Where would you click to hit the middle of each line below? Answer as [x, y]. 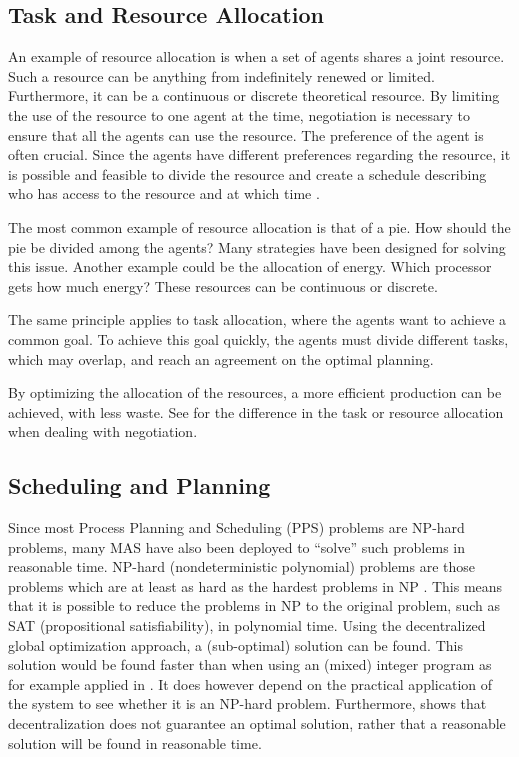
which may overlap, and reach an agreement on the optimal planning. [221, 358]
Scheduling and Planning [139, 485]
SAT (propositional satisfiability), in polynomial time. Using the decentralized [247, 625]
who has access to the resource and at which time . [164, 193]
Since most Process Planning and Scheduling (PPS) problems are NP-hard [236, 527]
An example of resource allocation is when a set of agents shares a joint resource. [256, 56]
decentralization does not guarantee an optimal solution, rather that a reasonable [257, 723]
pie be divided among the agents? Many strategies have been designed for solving [257, 246]
